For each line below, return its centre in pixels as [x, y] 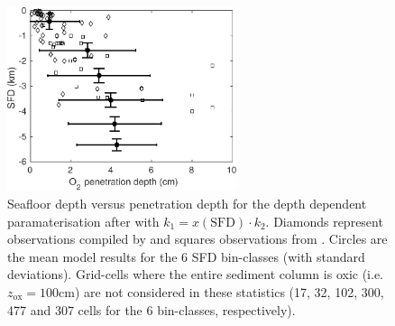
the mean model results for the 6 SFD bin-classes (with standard [186, 256]
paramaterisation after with [83, 221]
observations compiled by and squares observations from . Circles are [197, 239]
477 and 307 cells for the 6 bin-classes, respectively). [152, 309]
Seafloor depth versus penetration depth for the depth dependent [187, 204]
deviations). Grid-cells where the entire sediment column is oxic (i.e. [195, 274]
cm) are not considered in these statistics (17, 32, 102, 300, [221, 292]
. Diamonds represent [324, 221]
